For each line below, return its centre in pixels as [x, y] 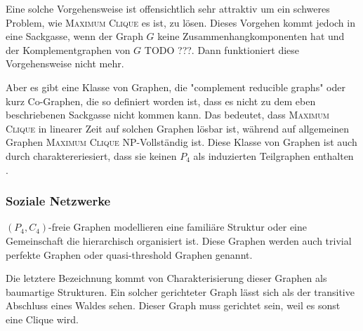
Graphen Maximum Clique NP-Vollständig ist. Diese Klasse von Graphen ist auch [181, 142]
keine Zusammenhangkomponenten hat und [251, 36]
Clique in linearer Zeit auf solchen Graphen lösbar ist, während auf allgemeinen [178, 128]
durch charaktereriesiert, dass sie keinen [91, 155]
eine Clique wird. [42, 319]
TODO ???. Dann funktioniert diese [222, 49]
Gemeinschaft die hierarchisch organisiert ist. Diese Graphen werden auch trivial [179, 240]
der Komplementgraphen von [68, 49]
